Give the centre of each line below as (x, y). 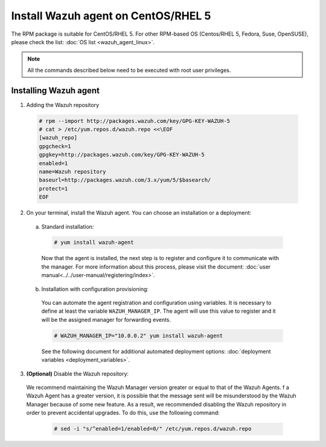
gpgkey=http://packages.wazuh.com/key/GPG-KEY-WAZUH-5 (122, 155)
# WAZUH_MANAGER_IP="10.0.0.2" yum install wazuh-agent (139, 335)
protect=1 (53, 188)
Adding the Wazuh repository (63, 105)
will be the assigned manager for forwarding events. (106, 319)
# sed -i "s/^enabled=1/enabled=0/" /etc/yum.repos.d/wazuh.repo (153, 429)
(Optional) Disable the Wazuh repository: (78, 374)
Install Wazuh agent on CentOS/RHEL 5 (111, 16)
